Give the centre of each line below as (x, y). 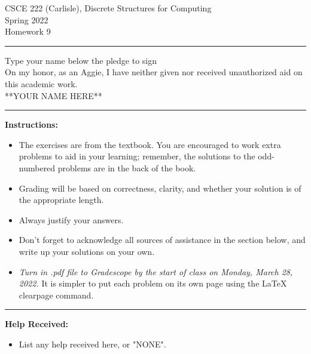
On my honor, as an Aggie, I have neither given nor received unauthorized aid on (154, 72)
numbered (37, 167)
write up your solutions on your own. (87, 251)
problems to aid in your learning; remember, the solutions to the (137, 156)
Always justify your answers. (71, 219)
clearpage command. (56, 295)
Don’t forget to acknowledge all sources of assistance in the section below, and (162, 240)
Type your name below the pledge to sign (81, 60)
